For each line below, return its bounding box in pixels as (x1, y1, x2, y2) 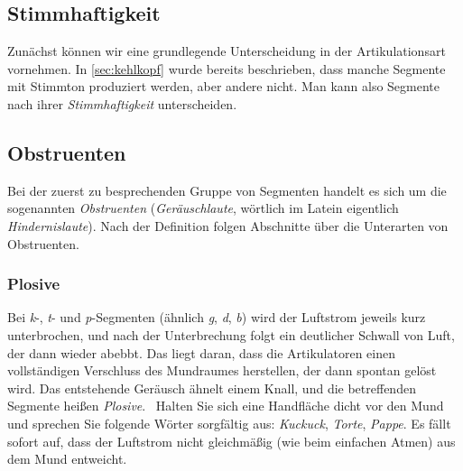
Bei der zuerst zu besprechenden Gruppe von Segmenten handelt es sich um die (7, 180, 447, 199)
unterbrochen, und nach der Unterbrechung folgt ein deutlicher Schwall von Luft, (7, 325, 455, 344)
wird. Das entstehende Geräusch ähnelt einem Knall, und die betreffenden (7, 378, 416, 397)
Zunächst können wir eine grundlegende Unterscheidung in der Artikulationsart (7, 42, 446, 60)
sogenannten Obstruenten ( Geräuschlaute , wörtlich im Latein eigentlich (7, 199, 399, 217)
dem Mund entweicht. (7, 449, 127, 468)
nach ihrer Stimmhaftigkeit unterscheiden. (7, 94, 237, 113)
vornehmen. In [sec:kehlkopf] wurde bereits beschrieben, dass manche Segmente (7, 59, 446, 78)
